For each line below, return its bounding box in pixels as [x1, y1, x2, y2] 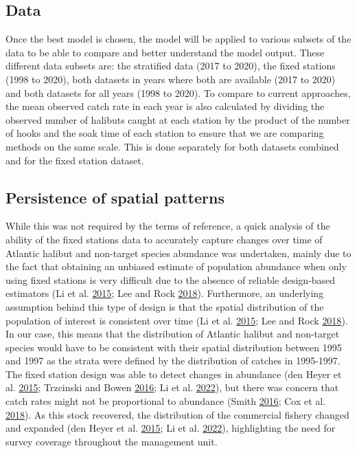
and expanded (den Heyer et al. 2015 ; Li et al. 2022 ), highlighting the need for [5, 421, 336, 435]
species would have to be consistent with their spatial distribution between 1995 [5, 340, 342, 354]
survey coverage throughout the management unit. [5, 434, 218, 448]
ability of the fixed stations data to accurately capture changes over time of [5, 232, 323, 246]
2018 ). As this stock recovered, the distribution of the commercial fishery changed [5, 407, 349, 421]
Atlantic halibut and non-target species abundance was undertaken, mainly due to [5, 245, 352, 260]
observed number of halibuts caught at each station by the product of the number [5, 112, 350, 126]
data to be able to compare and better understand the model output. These [5, 45, 325, 59]
